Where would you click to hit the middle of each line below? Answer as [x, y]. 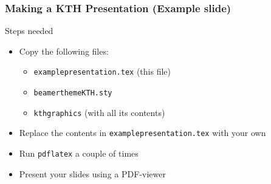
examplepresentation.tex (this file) [102, 71]
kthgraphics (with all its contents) [99, 112]
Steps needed [29, 31]
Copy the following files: [64, 51]
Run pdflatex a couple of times [79, 153]
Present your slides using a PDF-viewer [92, 173]
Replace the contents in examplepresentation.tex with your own [142, 133]
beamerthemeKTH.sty [73, 93]
